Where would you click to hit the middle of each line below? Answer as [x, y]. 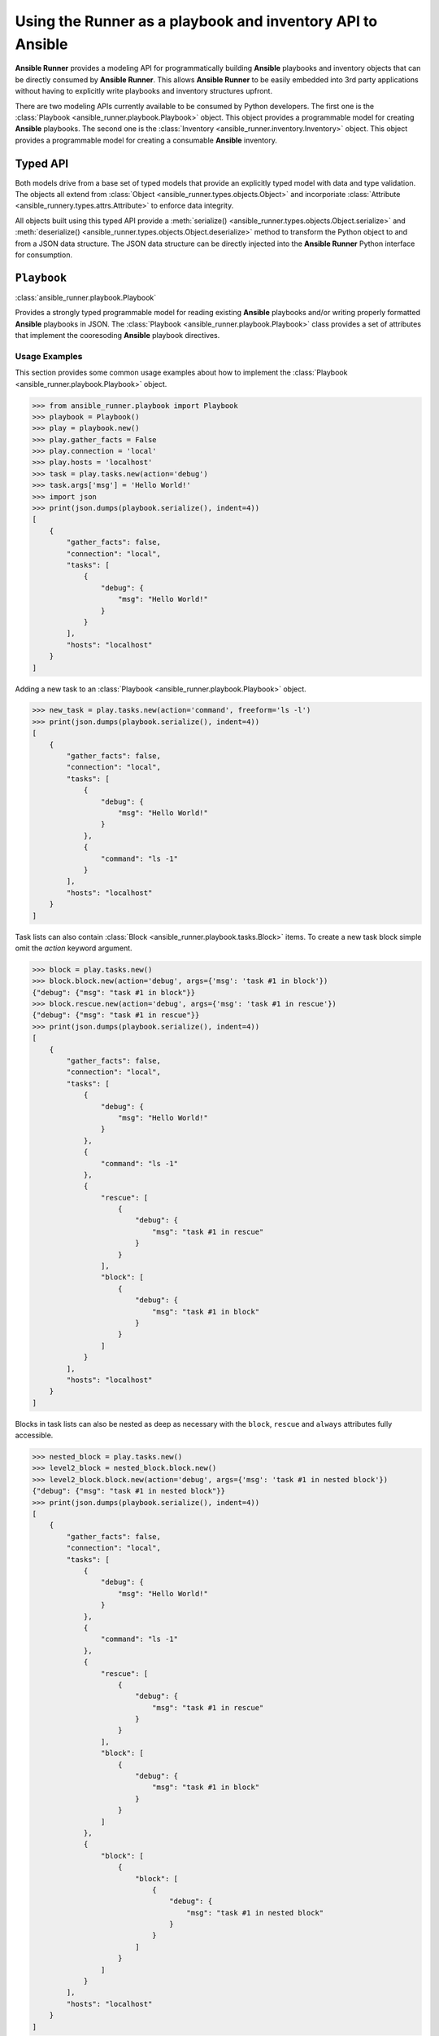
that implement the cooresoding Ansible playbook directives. [117, 336]
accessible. [34, 1435]
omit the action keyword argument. [74, 948]
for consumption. [44, 254]
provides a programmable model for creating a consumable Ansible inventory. [146, 140]
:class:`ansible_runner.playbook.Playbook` [86, 297]
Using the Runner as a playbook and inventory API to [196, 21]
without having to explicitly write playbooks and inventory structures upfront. [143, 91]
